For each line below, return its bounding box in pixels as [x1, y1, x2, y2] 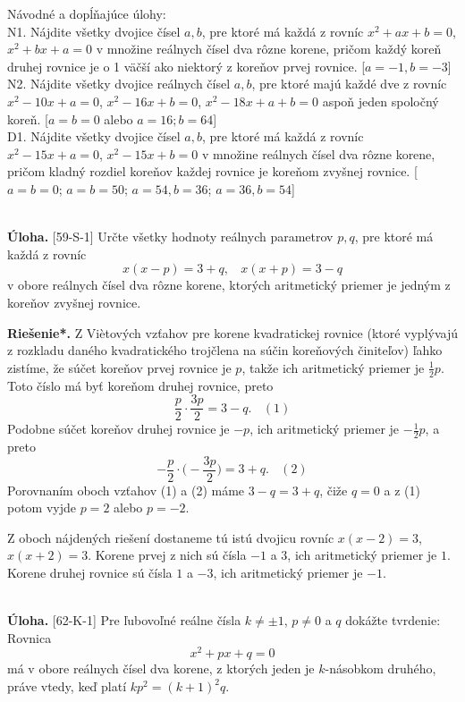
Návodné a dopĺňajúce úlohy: [7, 4, 166, 22]
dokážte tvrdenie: [345, 611, 441, 630]
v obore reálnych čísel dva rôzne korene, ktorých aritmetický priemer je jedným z [7, 275, 451, 294]
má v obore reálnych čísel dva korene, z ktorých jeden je [7, 659, 315, 678]
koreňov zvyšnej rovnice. [7, 292, 141, 311]
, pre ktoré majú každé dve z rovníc [251, 74, 447, 93]
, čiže [319, 480, 348, 499]
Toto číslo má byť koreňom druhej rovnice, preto [7, 376, 274, 394]
